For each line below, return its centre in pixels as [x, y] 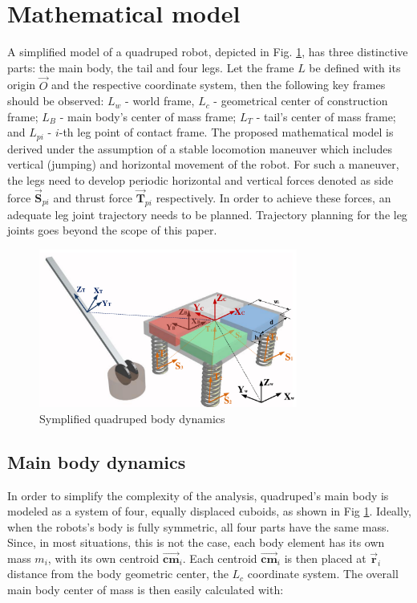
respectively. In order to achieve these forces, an [273, 197]
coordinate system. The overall [323, 574]
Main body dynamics [97, 461]
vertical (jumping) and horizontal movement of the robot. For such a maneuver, [203, 164]
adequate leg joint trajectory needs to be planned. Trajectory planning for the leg [207, 214]
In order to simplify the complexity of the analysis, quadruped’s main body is [198, 495]
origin [22, 85]
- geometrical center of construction [301, 101]
